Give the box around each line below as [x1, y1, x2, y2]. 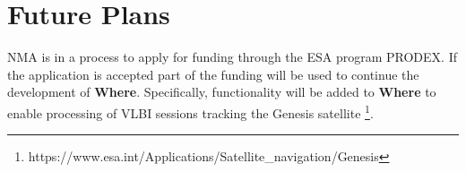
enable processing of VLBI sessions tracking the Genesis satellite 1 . [7, 100, 374, 122]
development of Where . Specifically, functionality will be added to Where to [7, 82, 436, 101]
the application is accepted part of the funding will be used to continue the [7, 64, 419, 83]
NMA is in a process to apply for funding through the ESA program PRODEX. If [7, 47, 457, 66]
